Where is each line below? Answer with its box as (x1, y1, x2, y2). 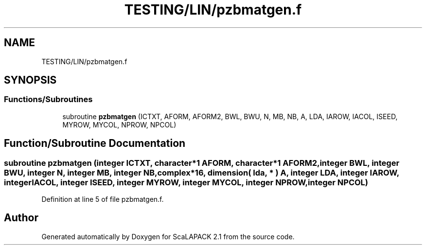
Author (4, 212, 38, 224)
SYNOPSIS (4, 74, 57, 87)
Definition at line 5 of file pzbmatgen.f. (41, 195, 164, 204)
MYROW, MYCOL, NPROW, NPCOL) (62, 120, 177, 129)
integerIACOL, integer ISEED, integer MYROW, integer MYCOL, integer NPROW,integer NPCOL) (4, 177, 369, 187)
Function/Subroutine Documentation (4, 137, 186, 150)
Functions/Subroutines (4, 94, 93, 105)
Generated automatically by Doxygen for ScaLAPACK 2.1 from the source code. (41, 232, 295, 241)
